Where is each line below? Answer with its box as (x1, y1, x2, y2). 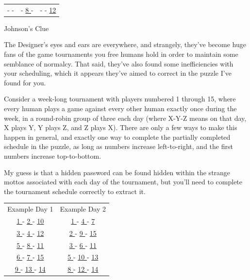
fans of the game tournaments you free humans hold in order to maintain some (4, 49, 238, 59)
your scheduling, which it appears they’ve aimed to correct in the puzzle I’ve (4, 68, 232, 78)
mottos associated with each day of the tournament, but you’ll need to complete (4, 177, 243, 187)
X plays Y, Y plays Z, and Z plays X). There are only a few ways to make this (4, 122, 237, 132)
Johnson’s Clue (4, 23, 49, 33)
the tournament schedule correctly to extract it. (4, 186, 146, 196)
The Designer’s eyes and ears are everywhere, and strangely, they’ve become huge (4, 39, 246, 49)
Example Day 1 (7, 204, 53, 214)
